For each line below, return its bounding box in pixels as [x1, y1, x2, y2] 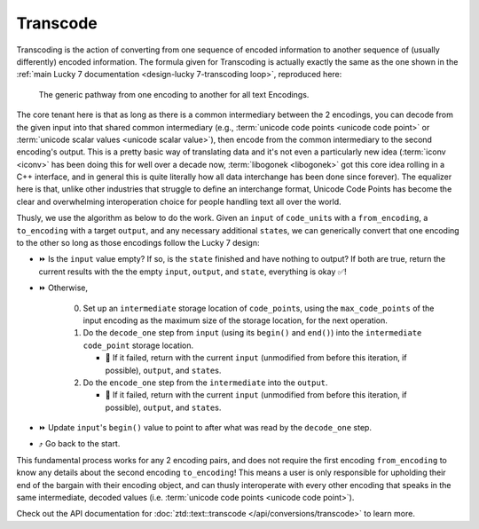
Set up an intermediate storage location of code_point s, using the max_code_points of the [82, 303, 435, 313]
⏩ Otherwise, [38, 282, 89, 293]
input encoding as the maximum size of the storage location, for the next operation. [82, 315, 388, 326]
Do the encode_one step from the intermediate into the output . [82, 377, 328, 388]
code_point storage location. [82, 340, 194, 351]
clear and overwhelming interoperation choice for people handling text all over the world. [16, 196, 342, 207]
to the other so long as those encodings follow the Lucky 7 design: [16, 238, 260, 249]
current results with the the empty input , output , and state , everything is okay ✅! [38, 266, 348, 277]
